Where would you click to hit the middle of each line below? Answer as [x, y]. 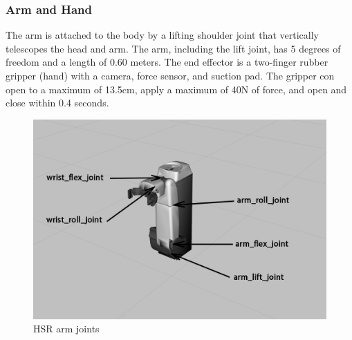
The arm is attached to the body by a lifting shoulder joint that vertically [162, 35]
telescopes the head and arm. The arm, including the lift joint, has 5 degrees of [173, 48]
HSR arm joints [66, 329]
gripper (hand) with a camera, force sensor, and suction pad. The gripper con [170, 75]
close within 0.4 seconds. [57, 103]
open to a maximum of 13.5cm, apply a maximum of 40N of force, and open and [176, 89]
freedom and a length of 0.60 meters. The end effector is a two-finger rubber [167, 62]
